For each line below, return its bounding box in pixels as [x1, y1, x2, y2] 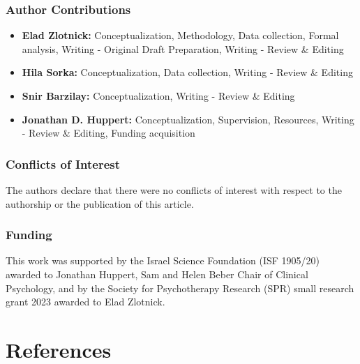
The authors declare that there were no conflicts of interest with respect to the [6, 183, 342, 197]
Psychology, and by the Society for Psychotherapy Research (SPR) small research [6, 280, 354, 295]
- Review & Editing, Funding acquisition [22, 126, 195, 140]
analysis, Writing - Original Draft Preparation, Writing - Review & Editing [22, 41, 344, 56]
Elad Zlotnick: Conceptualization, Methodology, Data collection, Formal [22, 28, 339, 43]
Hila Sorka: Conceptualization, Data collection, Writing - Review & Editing [22, 65, 353, 79]
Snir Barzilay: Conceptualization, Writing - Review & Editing [22, 89, 295, 103]
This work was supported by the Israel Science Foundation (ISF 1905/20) [6, 253, 320, 268]
